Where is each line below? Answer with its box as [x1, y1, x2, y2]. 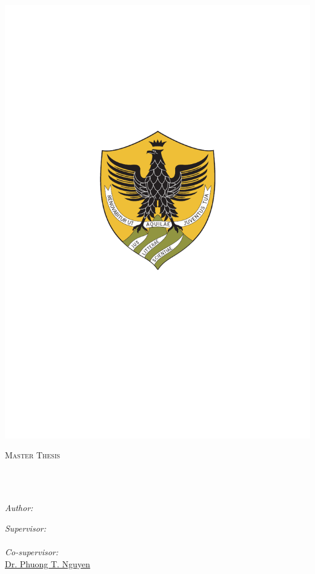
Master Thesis [5, 449, 61, 461]
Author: [5, 501, 33, 514]
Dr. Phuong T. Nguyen [5, 557, 90, 570]
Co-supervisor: [5, 545, 59, 558]
